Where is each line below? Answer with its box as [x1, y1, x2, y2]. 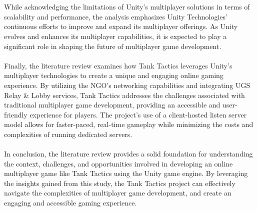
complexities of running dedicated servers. [4, 128, 132, 139]
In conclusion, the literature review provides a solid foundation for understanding [4, 148, 253, 159]
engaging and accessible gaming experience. [4, 197, 137, 208]
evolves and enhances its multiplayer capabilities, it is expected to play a [4, 30, 227, 41]
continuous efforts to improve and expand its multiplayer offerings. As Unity [4, 21, 238, 31]
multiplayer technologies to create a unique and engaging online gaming [4, 70, 223, 80]
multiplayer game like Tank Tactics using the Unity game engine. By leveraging [4, 168, 248, 178]
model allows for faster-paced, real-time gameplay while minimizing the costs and [4, 119, 253, 129]
